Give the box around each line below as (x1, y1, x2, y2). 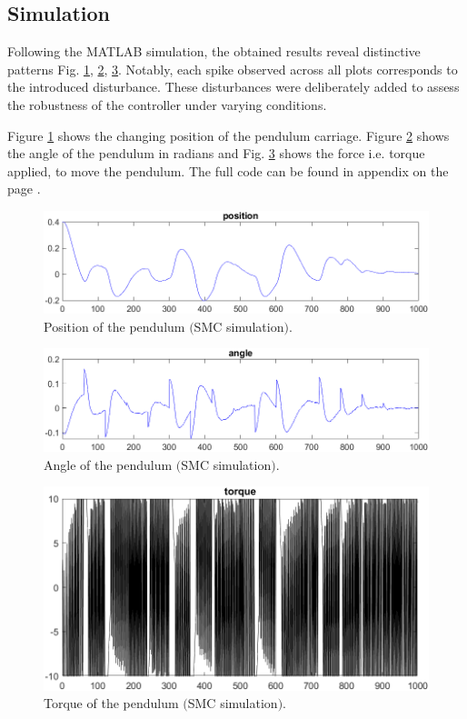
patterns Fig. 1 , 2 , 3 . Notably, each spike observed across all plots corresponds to (7, 59, 458, 78)
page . (7, 179, 41, 198)
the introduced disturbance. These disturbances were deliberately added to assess (7, 77, 460, 96)
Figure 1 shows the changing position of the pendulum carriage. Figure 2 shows (7, 125, 450, 145)
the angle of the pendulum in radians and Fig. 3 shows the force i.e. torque (7, 144, 425, 163)
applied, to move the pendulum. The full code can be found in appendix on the (7, 161, 449, 180)
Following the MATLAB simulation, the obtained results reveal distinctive (7, 42, 421, 61)
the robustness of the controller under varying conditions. (7, 95, 327, 114)
